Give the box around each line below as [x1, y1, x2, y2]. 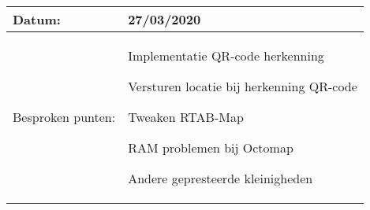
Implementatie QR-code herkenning [128, 46, 324, 64]
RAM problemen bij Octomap [128, 138, 293, 157]
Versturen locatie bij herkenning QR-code [128, 77, 357, 95]
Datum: [13, 10, 61, 28]
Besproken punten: [13, 108, 116, 126]
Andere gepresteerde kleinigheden [128, 169, 313, 187]
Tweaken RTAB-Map [128, 108, 244, 126]
